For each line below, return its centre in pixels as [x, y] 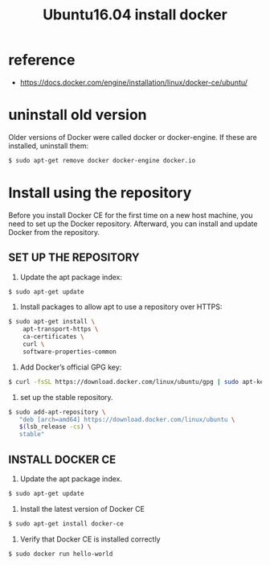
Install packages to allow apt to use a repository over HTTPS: [121, 307]
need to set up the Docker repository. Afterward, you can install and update [133, 224]
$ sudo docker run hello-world [61, 554]
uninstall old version [78, 115]
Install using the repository [100, 193]
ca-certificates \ [53, 337]
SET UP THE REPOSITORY [74, 258]
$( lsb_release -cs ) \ [55, 427]
